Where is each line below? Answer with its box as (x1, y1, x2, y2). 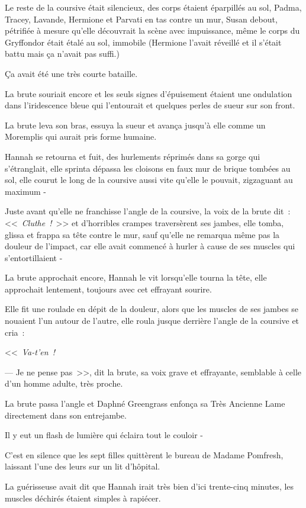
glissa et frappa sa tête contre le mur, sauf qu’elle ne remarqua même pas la (5, 228, 280, 240)
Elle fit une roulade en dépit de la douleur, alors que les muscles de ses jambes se (5, 303, 298, 315)
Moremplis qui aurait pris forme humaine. (5, 130, 157, 143)
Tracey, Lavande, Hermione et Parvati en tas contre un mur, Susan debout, (5, 12, 278, 25)
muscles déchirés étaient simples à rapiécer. (5, 491, 161, 504)
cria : (5, 326, 25, 338)
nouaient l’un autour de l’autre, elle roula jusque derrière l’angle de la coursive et (5, 314, 299, 327)
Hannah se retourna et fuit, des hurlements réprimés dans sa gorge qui (5, 150, 260, 162)
